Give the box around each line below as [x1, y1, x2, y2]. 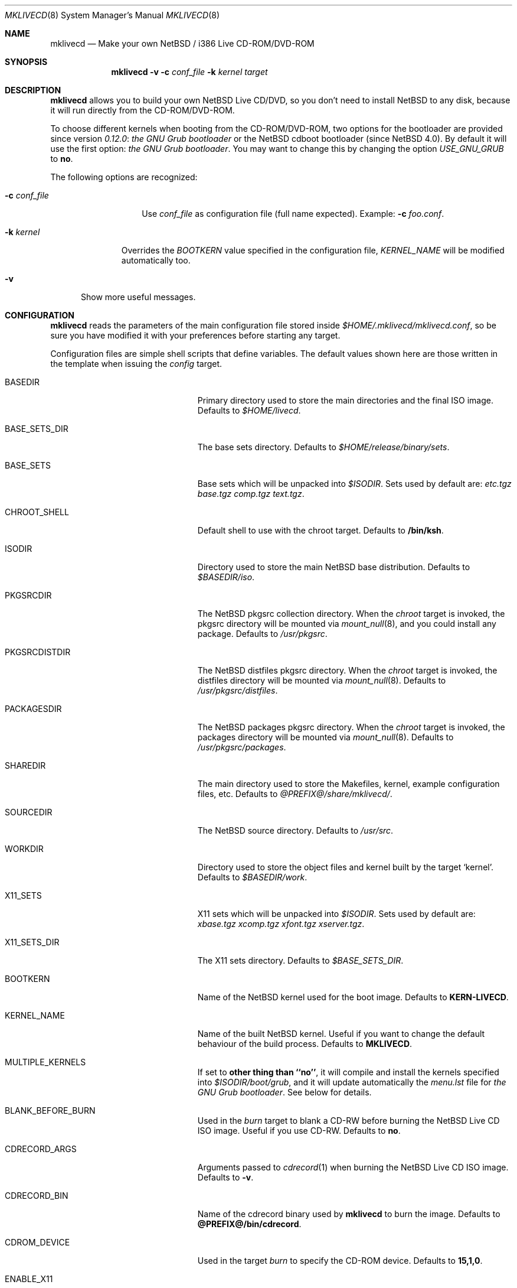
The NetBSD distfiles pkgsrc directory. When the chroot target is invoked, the [197, 665, 498, 675]
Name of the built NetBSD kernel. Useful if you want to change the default [197, 1029, 485, 1039]
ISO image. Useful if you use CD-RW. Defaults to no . [197, 1126, 401, 1136]
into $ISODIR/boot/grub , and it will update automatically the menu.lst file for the [197, 1077, 506, 1087]
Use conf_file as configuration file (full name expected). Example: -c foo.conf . [142, 209, 444, 219]
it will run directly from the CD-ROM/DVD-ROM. [50, 105, 235, 115]
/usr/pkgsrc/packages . [197, 742, 286, 752]
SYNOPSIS [5, 57, 48, 67]
